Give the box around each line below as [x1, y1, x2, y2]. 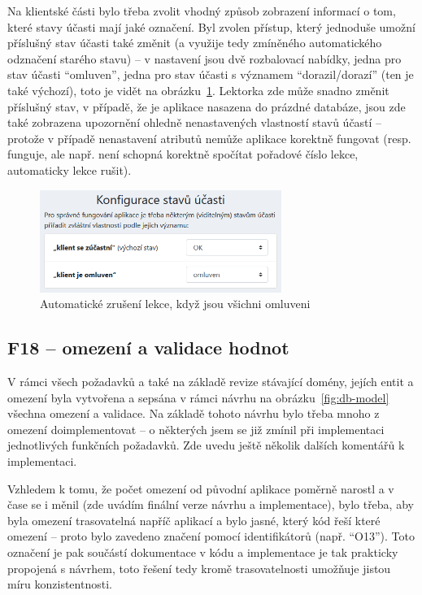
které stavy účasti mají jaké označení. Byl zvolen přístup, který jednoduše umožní [7, 18, 415, 35]
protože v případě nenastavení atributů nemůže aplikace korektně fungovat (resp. [7, 129, 411, 146]
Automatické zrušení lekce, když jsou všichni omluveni [40, 295, 311, 312]
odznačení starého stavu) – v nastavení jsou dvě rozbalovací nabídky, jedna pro [7, 50, 402, 67]
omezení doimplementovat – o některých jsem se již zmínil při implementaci [7, 420, 385, 437]
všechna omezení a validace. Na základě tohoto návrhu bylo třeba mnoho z [7, 405, 380, 422]
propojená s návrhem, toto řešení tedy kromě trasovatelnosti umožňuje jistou [7, 559, 391, 576]
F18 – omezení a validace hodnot [7, 335, 289, 360]
